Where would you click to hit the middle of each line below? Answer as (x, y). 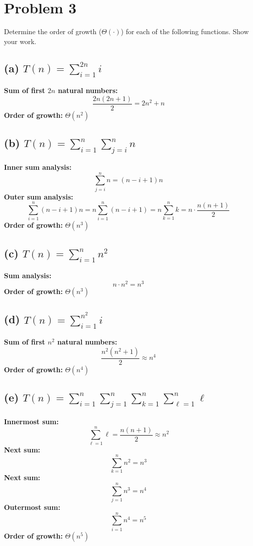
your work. (20, 41)
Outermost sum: (32, 507)
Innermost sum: (31, 421)
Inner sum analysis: (38, 167)
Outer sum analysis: (39, 196)
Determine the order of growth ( (53, 31)
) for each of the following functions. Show (185, 31)
